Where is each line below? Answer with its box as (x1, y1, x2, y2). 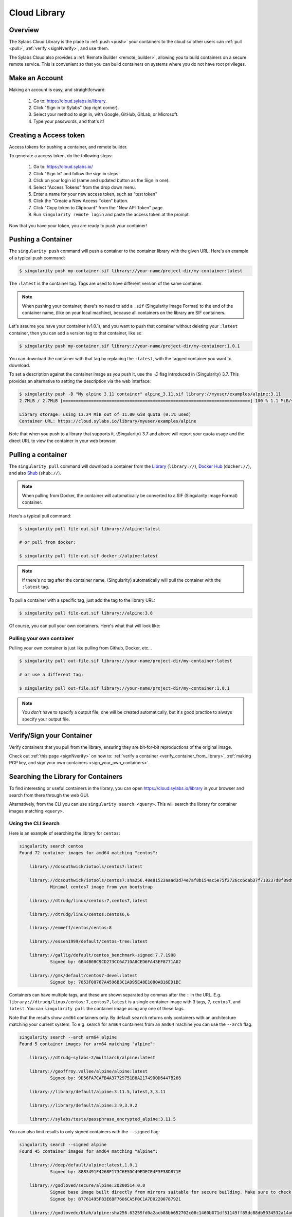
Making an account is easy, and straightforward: (9, 87, 106, 92)
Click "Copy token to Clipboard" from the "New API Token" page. (33, 204, 164, 210)
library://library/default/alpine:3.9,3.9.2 (29, 1103, 138, 1108)
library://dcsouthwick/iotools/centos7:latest (29, 864, 143, 869)
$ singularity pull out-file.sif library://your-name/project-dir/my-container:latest (19, 658, 233, 664)
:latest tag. (22, 584, 50, 590)
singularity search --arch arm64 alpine (19, 1034, 117, 1040)
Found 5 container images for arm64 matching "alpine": (19, 1041, 156, 1047)
